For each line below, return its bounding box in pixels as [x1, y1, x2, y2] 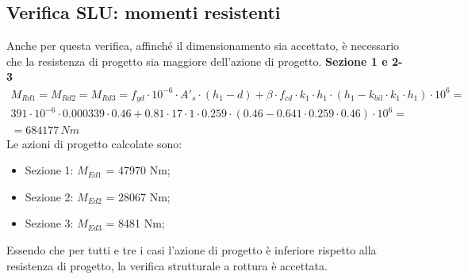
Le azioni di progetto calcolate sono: [6, 135, 182, 151]
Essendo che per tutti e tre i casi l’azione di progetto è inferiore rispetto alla [6, 241, 377, 258]
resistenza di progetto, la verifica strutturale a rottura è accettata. [6, 257, 328, 273]
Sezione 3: [25, 215, 74, 231]
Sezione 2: [25, 188, 74, 204]
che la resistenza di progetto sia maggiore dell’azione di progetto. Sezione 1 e [6, 52, 388, 69]
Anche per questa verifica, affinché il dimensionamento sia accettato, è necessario [6, 37, 400, 54]
